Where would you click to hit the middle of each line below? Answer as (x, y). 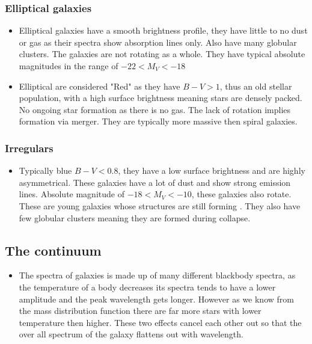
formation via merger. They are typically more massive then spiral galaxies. (158, 121)
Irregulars (29, 148)
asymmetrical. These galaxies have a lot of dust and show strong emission (155, 182)
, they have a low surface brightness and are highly (212, 170)
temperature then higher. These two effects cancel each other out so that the (160, 322)
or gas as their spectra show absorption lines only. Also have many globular (158, 42)
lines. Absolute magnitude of (72, 194)
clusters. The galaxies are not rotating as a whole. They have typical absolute (162, 54)
